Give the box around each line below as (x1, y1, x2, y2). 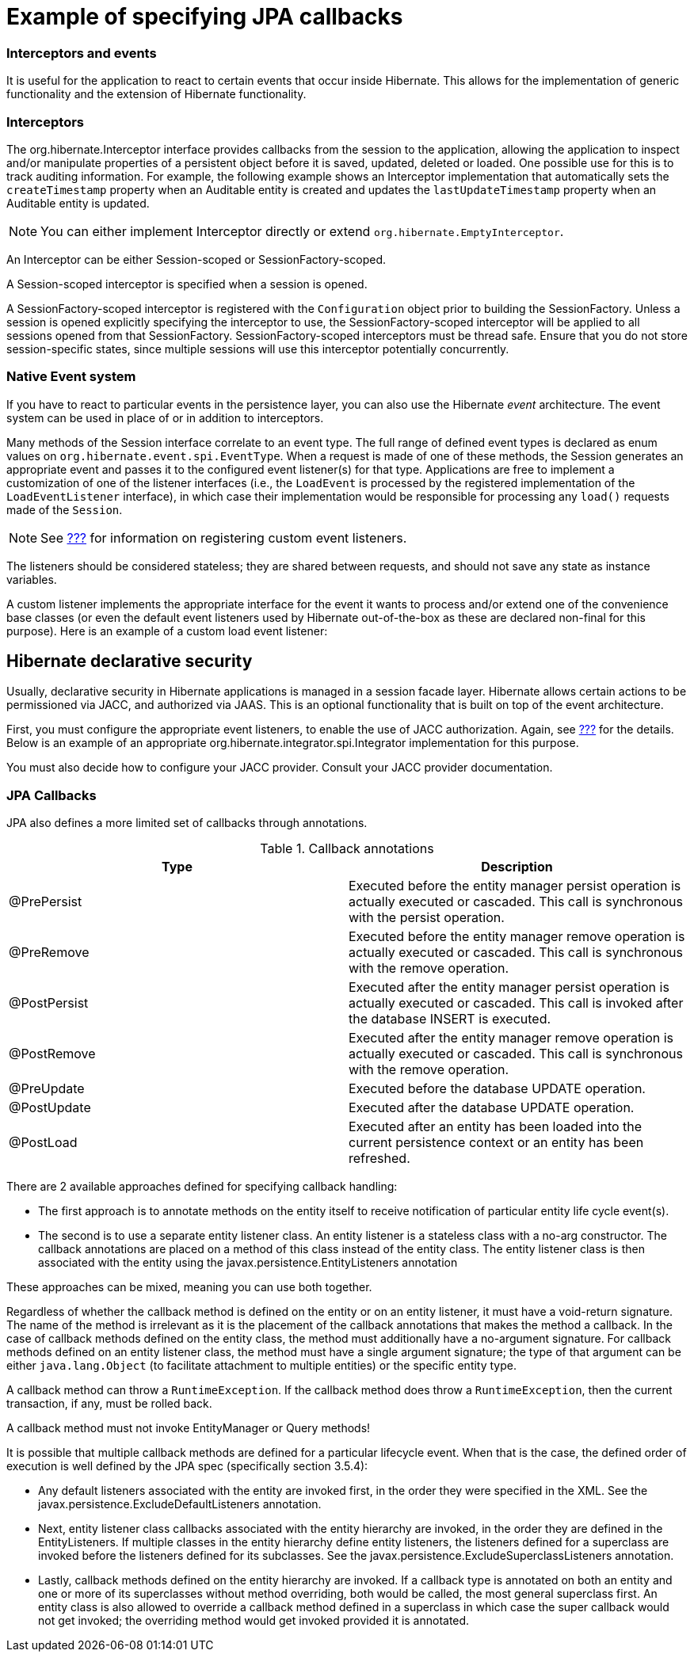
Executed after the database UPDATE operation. (349, 1100, 635, 1116)
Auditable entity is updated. (6, 196, 150, 210)
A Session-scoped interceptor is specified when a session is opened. (6, 276, 368, 291)
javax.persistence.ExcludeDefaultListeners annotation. (38, 1497, 322, 1511)
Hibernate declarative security (6, 651, 253, 672)
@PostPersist (9, 995, 89, 1012)
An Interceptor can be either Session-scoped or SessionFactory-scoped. (6, 252, 386, 266)
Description (481, 859, 553, 875)
